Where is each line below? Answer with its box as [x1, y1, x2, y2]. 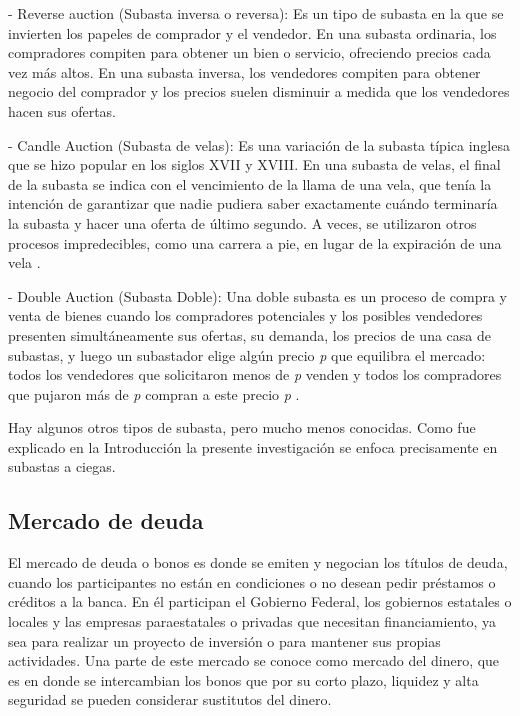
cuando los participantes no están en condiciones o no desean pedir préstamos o [8, 571, 496, 592]
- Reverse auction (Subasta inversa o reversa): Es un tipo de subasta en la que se [8, 3, 504, 23]
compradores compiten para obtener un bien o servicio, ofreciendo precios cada [8, 42, 491, 63]
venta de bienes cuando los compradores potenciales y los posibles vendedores [8, 305, 483, 326]
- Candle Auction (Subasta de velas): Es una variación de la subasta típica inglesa [8, 134, 510, 155]
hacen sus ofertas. [8, 100, 116, 121]
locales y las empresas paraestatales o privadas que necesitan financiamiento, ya [8, 611, 496, 632]
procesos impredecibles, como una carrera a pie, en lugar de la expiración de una [8, 232, 502, 253]
